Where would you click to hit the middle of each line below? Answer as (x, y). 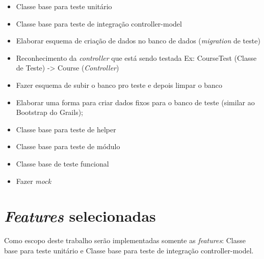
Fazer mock (34, 181)
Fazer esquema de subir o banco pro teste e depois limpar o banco (119, 85)
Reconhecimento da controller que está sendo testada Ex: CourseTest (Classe (136, 57)
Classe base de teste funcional (62, 163)
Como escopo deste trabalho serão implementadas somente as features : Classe (125, 240)
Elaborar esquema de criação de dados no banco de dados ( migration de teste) (138, 41)
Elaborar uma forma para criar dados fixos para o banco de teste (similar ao (135, 102)
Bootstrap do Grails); (50, 112)
